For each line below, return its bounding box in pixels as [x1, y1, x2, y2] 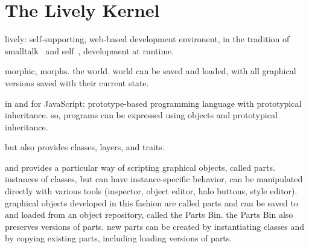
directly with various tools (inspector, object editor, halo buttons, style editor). [5, 185, 298, 197]
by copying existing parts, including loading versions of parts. [5, 232, 232, 244]
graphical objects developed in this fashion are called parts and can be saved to [5, 196, 298, 209]
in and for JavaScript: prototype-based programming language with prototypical [5, 97, 302, 109]
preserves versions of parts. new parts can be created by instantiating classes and [5, 220, 305, 232]
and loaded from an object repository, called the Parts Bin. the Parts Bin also [5, 208, 293, 221]
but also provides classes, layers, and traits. [5, 141, 165, 153]
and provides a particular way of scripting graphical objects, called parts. [5, 161, 275, 173]
